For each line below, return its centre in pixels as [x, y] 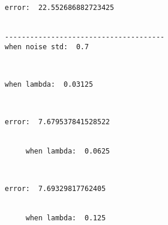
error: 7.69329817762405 [55, 189]
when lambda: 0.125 [65, 218]
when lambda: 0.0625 [68, 151]
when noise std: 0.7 [47, 47]
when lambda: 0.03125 [49, 84]
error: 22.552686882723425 [60, 8]
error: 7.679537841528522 [57, 122]
